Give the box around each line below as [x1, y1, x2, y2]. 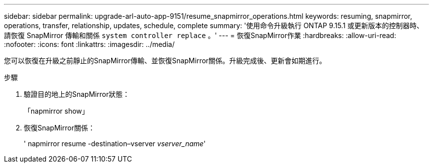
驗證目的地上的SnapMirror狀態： [24, 90, 130, 98]
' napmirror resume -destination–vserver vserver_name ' [24, 139, 206, 148]
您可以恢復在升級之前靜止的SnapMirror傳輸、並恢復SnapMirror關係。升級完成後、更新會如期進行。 [4, 56, 326, 65]
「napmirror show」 [24, 107, 89, 115]
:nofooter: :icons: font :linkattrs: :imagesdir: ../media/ [4, 40, 175, 48]
